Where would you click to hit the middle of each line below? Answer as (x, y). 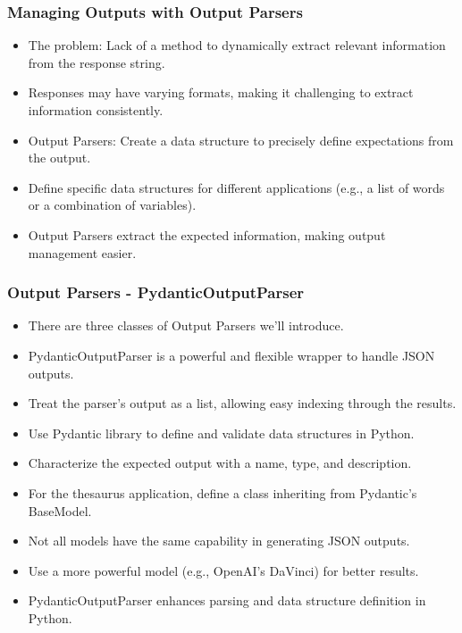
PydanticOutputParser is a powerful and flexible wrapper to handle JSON (231, 355)
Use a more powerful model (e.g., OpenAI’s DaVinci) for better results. (223, 570)
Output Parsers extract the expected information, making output (207, 234)
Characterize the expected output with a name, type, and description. (220, 463)
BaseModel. (60, 510)
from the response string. (97, 62)
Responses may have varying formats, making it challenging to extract (221, 92)
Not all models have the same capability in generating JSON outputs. (219, 541)
